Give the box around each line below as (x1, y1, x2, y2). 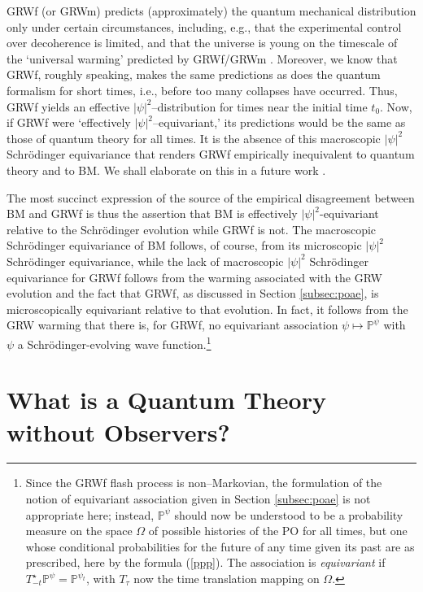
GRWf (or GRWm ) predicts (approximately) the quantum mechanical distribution (7, 2, 416, 19)
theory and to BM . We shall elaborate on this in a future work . (7, 161, 326, 178)
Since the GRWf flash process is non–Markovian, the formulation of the (25, 474, 382, 491)
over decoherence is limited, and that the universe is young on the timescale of (7, 34, 398, 51)
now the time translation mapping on (133, 570, 320, 586)
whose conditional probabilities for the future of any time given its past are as (25, 538, 415, 555)
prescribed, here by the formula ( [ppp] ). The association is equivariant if (25, 554, 386, 571)
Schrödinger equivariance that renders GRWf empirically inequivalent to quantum (7, 146, 415, 163)
